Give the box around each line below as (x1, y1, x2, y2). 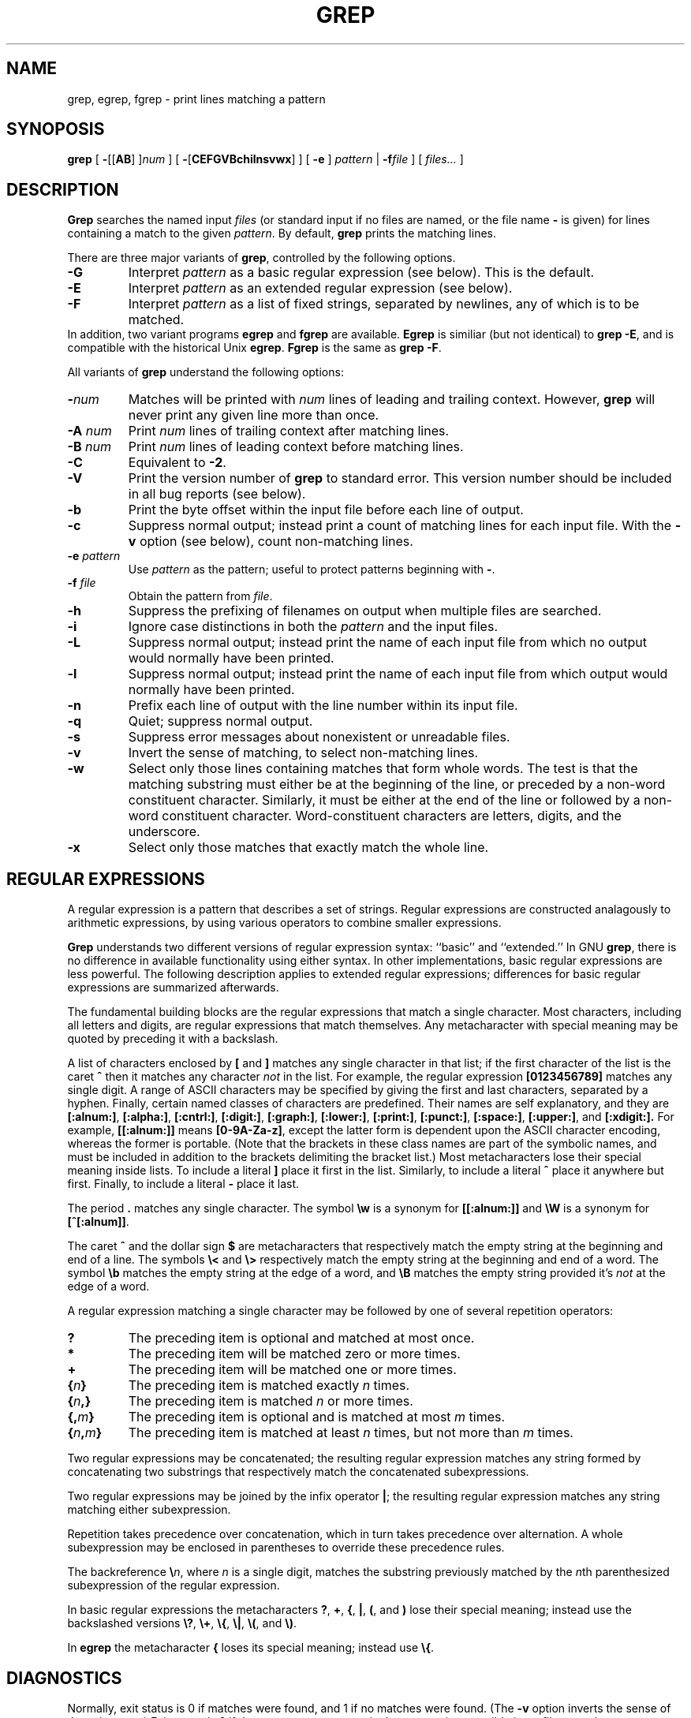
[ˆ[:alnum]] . (67, 1215, 129, 1229)
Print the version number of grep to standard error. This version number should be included (128, 470, 672, 487)
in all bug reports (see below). (128, 486, 306, 502)
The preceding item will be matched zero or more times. (128, 1346, 461, 1362)
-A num (67, 423, 112, 439)
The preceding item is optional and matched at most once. (128, 1330, 475, 1346)
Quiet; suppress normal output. (128, 713, 313, 730)
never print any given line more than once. (128, 407, 379, 424)
